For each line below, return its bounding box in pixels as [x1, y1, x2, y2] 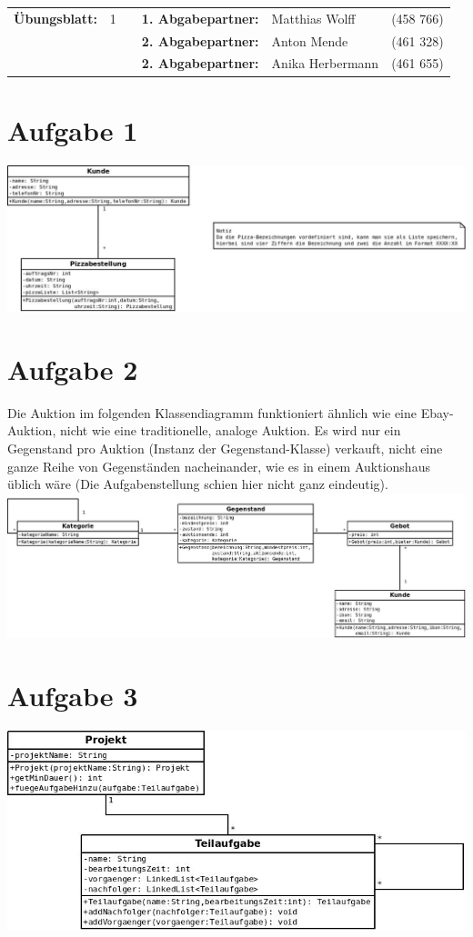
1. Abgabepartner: [141, 8, 259, 27]
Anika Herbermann [271, 54, 379, 73]
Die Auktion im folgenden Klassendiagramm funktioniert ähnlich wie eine [7, 403, 418, 422]
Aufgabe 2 [7, 350, 138, 387]
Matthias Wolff [271, 8, 356, 27]
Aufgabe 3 [7, 676, 138, 713]
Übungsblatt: [14, 8, 97, 27]
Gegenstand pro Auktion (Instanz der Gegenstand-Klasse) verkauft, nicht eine [7, 439, 443, 457]
